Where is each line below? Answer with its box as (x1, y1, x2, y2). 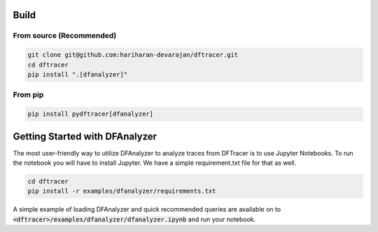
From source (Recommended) (13, 31, 117, 41)
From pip (13, 90, 44, 100)
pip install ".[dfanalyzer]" (27, 70, 128, 79)
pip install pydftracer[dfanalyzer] (27, 110, 154, 118)
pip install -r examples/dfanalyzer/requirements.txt (27, 187, 216, 196)
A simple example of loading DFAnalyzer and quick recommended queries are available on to (13, 205, 281, 214)
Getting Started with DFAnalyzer (13, 130, 157, 142)
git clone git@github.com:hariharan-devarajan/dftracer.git (27, 51, 239, 59)
